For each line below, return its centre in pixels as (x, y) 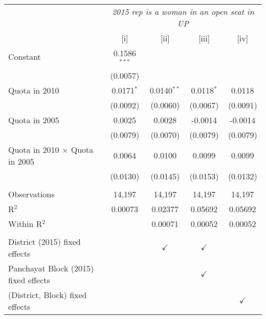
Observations (31, 194)
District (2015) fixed (45, 241)
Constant (25, 57)
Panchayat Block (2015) (51, 268)
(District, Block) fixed (48, 294)
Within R (25, 223)
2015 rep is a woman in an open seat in (183, 12)
